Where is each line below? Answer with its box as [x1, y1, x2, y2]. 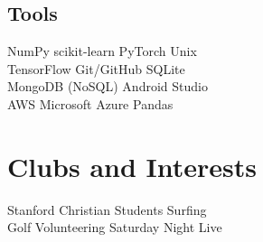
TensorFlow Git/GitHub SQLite [7, 59, 185, 78]
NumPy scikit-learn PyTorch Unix [7, 42, 197, 60]
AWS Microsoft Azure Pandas [7, 94, 174, 113]
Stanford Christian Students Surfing [7, 200, 207, 219]
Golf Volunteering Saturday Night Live [7, 218, 222, 237]
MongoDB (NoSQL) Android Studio [7, 77, 208, 96]
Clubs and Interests [7, 147, 258, 184]
